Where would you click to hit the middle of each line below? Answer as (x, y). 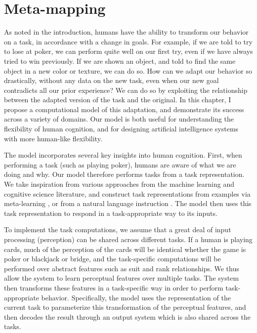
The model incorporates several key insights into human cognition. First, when (123, 155)
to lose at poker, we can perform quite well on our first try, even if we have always (128, 51)
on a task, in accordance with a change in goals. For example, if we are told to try (128, 41)
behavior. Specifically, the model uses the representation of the (136, 297)
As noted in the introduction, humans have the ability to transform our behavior (126, 32)
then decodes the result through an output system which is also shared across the (127, 316)
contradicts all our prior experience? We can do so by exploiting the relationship (126, 90)
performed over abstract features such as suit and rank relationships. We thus (122, 268)
